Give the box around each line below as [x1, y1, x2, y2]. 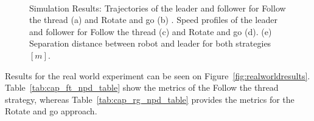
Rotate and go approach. [5, 105, 97, 117]
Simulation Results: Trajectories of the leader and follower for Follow [29, 1, 286, 14]
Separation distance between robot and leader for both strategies [29, 37, 271, 50]
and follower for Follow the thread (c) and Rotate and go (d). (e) [29, 25, 272, 38]
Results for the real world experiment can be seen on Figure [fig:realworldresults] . [5, 69, 310, 82]
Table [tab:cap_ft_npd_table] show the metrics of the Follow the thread [5, 81, 279, 94]
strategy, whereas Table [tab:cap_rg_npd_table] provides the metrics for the [5, 93, 295, 105]
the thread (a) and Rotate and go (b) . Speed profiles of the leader [29, 13, 277, 26]
